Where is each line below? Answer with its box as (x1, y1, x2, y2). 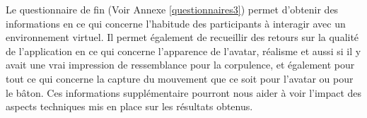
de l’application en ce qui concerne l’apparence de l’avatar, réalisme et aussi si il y (6, 43, 361, 58)
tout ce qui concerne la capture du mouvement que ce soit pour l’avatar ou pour (6, 71, 354, 85)
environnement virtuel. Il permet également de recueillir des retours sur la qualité (6, 30, 359, 45)
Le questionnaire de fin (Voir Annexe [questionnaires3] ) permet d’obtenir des (6, 2, 339, 16)
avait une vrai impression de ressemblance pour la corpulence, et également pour (6, 57, 355, 72)
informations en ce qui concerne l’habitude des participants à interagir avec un (6, 16, 346, 30)
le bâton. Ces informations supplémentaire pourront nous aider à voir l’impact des (6, 85, 362, 100)
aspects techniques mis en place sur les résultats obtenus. (6, 99, 253, 114)
